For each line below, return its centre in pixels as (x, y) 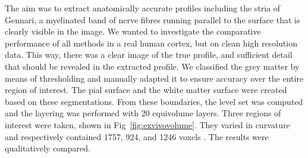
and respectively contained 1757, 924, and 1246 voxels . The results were (137, 136)
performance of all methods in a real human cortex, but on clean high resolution (151, 43)
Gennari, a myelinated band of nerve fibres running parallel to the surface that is (153, 19)
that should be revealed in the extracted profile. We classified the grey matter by (152, 66)
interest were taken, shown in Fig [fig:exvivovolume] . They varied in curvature (147, 124)
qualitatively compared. (48, 148)
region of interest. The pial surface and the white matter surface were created (146, 90)
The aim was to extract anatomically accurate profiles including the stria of (143, 8)
